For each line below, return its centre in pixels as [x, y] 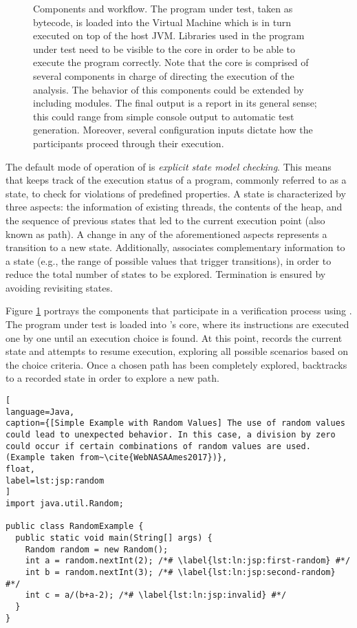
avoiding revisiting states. [59, 287]
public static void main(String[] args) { [114, 538]
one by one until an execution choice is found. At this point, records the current [174, 337]
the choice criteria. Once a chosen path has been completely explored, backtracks [176, 364]
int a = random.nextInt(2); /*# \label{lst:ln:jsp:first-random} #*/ [188, 561]
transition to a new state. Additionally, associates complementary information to [175, 247]
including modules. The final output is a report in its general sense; [175, 103]
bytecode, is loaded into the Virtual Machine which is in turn [162, 22]
